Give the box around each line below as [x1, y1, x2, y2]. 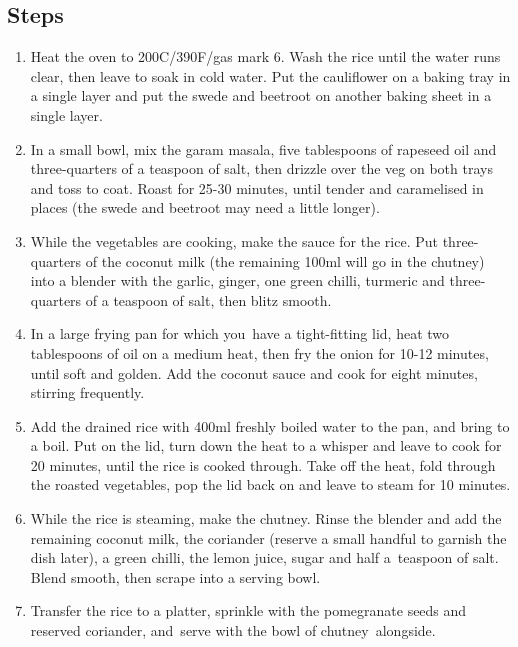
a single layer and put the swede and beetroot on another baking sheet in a [30, 85, 492, 106]
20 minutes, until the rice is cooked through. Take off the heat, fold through [30, 454, 496, 475]
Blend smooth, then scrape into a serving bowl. [30, 566, 321, 587]
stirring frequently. [30, 382, 145, 403]
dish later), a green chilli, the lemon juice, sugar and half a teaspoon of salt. [30, 547, 499, 568]
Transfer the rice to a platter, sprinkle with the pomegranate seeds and [30, 600, 467, 621]
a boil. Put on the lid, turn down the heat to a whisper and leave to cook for [30, 435, 502, 456]
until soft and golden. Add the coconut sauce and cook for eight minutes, [30, 362, 478, 383]
